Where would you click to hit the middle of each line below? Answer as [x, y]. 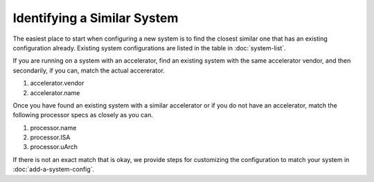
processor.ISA [50, 137]
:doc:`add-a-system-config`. [54, 170]
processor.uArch [54, 147]
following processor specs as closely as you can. [83, 115]
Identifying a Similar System [96, 18]
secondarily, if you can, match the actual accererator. [89, 70]
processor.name [53, 128]
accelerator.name [55, 92]
